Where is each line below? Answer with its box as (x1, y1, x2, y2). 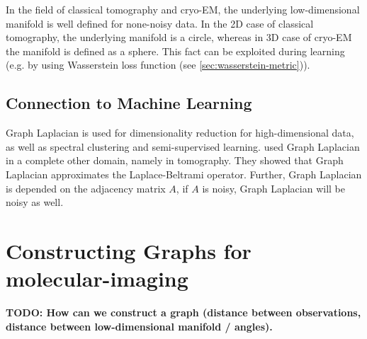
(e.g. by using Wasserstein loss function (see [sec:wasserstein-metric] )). (6, 57, 310, 72)
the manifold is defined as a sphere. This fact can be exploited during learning (6, 43, 345, 58)
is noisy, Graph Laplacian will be (202, 180, 345, 195)
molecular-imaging (6, 264, 188, 293)
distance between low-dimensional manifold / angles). (6, 318, 273, 333)
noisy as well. (6, 195, 64, 209)
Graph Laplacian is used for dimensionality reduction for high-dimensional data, (6, 125, 354, 140)
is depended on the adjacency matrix (6, 180, 166, 195)
